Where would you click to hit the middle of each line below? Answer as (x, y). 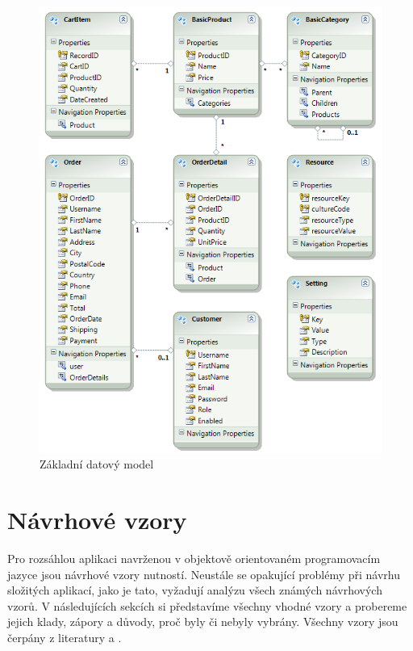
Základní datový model (97, 464)
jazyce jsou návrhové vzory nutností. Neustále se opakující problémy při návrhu (204, 574)
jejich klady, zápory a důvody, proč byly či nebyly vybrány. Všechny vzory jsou (203, 622)
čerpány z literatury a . (65, 637)
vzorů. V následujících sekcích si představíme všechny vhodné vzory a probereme (207, 605)
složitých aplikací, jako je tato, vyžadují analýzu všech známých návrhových (195, 590)
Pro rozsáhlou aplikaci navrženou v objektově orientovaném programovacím (194, 558)
